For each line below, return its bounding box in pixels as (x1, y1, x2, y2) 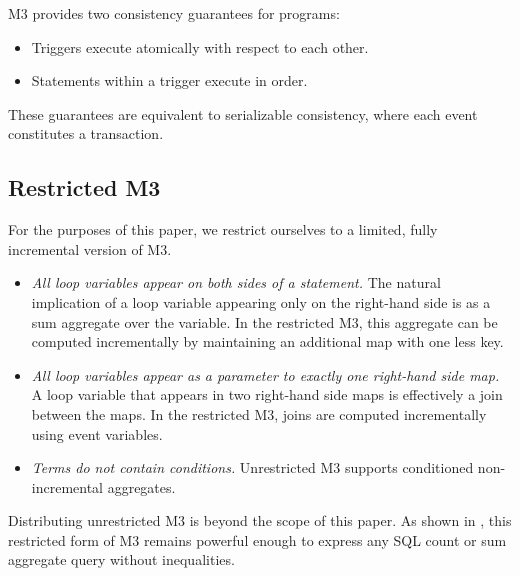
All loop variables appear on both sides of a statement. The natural (31, 272, 441, 293)
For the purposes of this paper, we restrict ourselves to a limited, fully (8, 219, 438, 240)
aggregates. (107, 476, 176, 497)
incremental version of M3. (8, 238, 172, 259)
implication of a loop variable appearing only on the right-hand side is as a (31, 291, 491, 312)
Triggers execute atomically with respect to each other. (31, 36, 369, 57)
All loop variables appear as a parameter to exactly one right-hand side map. (31, 364, 500, 385)
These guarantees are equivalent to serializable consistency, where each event (8, 103, 478, 124)
